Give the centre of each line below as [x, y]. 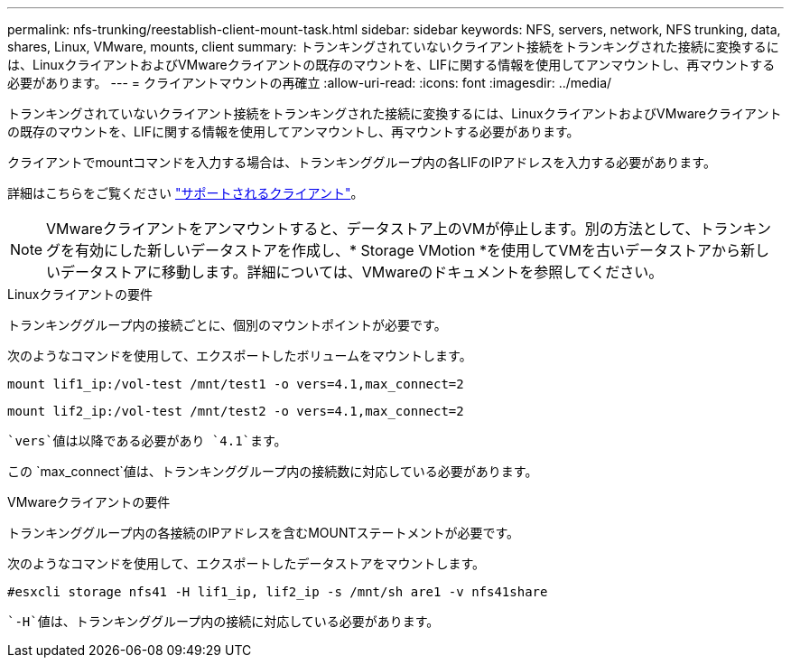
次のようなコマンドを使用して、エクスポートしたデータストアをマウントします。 [247, 563]
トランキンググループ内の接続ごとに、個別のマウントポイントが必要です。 [227, 325]
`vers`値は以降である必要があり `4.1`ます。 [147, 441]
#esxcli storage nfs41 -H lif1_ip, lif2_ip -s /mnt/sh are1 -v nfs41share [278, 592]
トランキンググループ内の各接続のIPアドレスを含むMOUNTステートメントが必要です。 [264, 533]
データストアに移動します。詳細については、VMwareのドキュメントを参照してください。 [362, 272]
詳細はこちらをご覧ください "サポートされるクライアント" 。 [186, 193]
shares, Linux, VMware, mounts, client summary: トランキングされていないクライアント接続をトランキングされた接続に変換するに [393, 47]
